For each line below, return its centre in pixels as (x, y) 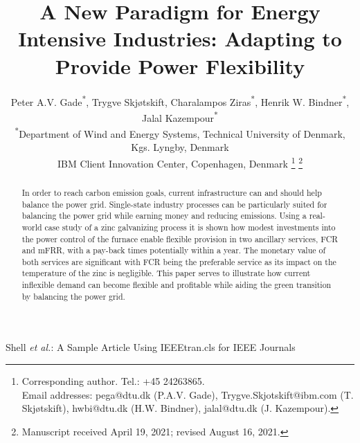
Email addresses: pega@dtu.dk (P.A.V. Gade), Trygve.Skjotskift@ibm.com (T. (188, 394)
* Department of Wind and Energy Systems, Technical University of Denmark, (180, 133)
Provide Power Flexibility (180, 65)
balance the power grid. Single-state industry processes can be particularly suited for (174, 204)
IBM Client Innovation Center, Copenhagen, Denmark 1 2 (180, 162)
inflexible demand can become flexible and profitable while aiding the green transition (177, 285)
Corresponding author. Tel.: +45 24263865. (113, 381)
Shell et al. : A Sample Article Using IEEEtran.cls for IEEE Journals (151, 347)
